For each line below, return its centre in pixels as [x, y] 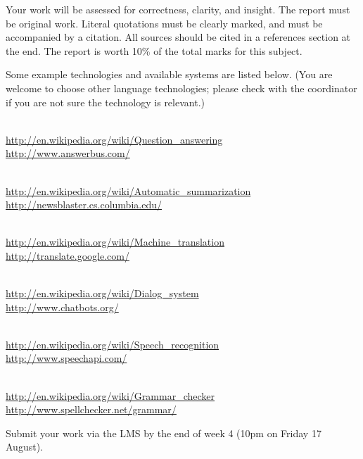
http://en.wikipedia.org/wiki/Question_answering [114, 139]
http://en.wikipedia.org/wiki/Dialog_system [102, 293]
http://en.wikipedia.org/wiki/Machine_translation [115, 242]
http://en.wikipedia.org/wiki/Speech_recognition [113, 344]
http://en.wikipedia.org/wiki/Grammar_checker [110, 395]
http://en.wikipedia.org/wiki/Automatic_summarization [128, 190]
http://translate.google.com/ [68, 255]
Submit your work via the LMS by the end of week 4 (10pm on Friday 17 [164, 433]
